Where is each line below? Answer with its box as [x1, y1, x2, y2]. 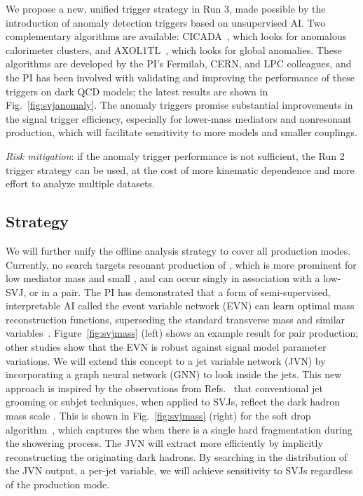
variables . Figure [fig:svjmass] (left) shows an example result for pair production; [6, 326, 359, 340]
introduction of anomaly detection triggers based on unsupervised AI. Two [6, 15, 326, 29]
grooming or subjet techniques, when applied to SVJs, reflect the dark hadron [6, 394, 341, 409]
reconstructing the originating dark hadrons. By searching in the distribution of [6, 449, 348, 464]
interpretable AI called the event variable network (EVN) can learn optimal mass [6, 298, 355, 313]
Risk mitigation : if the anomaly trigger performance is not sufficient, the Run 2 [6, 148, 345, 163]
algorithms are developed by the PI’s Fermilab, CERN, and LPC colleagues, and [6, 56, 352, 71]
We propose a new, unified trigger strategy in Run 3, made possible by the [6, 1, 326, 15]
